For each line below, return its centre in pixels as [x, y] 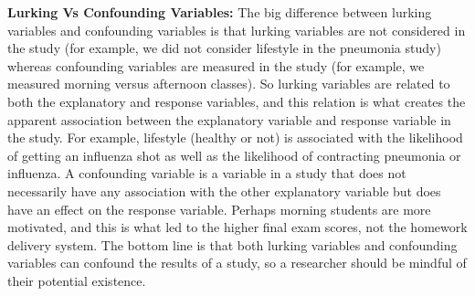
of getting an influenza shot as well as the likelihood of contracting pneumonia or [234, 155]
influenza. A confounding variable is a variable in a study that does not [207, 173]
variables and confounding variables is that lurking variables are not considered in [237, 30]
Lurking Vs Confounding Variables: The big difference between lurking [220, 12]
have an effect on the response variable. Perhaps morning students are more [219, 209]
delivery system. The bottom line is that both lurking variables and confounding [232, 244]
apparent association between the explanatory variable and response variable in [229, 119]
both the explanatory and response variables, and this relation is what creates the [237, 101]
